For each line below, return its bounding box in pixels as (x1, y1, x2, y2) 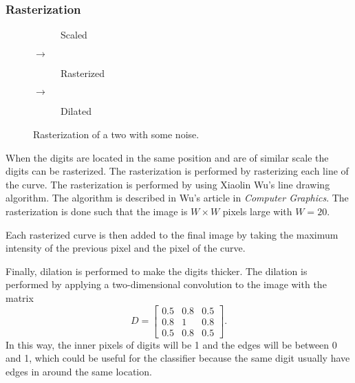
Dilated (61, 104, 92, 118)
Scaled (61, 28, 87, 42)
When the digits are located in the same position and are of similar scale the (6, 150, 329, 164)
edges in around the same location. (6, 364, 152, 378)
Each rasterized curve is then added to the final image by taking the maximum (6, 227, 338, 241)
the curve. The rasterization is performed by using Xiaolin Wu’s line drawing (6, 177, 330, 191)
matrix (6, 290, 34, 305)
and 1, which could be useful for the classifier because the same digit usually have (6, 351, 350, 365)
